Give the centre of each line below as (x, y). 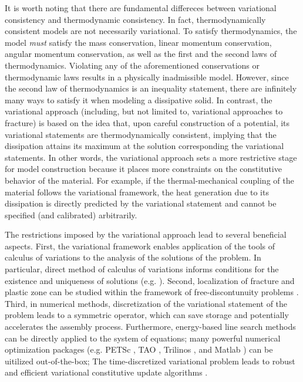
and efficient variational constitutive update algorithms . (106, 372)
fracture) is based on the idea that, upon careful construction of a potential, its (147, 122)
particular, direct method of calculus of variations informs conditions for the (142, 269)
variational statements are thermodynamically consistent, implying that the (141, 134)
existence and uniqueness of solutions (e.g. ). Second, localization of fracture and (150, 280)
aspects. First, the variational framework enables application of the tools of (140, 246)
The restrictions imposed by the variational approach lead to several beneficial (146, 234)
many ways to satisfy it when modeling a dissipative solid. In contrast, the (139, 99)
